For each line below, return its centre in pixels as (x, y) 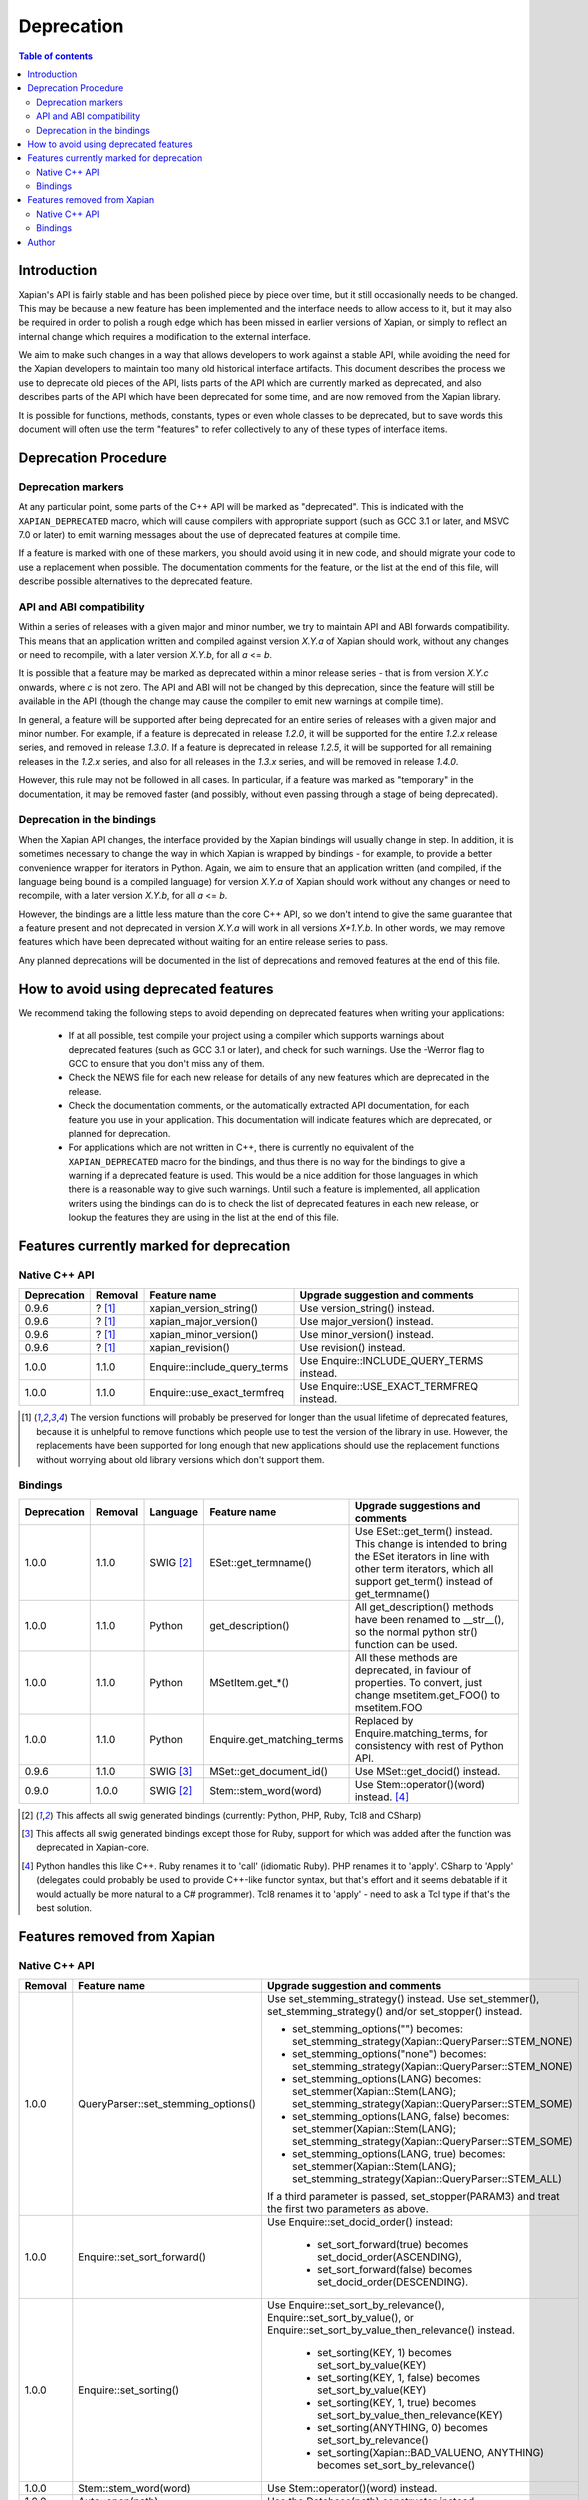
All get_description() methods (424, 1607)
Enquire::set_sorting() (129, 2390)
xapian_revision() (189, 1348)
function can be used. (406, 1644)
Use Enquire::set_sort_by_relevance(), (355, 2305)
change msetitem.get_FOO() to (427, 1695)
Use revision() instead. (352, 1348)
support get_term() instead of (424, 1581)
